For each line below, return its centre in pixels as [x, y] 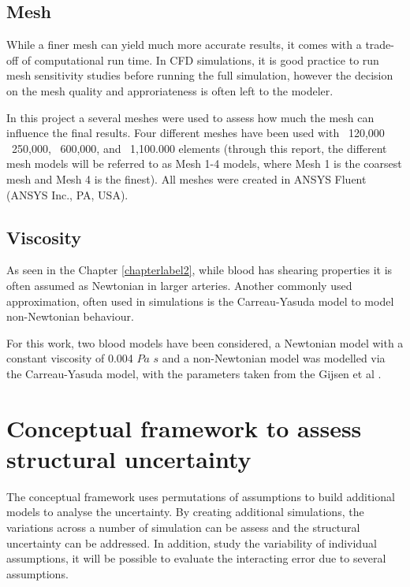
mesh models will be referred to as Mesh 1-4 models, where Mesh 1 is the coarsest [204, 163]
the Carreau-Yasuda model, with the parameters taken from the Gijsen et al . [194, 373]
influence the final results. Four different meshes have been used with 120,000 [196, 133]
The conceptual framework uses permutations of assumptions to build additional [201, 496]
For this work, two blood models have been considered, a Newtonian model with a [205, 342]
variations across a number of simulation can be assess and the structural [183, 527]
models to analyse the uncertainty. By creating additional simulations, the [185, 512]
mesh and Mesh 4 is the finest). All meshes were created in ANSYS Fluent [186, 178]
